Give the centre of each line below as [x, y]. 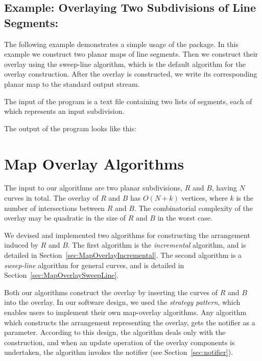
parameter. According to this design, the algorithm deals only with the [115, 332]
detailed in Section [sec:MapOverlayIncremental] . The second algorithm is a [123, 255]
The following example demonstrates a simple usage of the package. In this [121, 44]
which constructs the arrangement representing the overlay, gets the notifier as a [130, 322]
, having [224, 188]
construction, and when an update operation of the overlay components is [120, 342]
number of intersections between [54, 208]
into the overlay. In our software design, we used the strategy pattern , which [122, 302]
